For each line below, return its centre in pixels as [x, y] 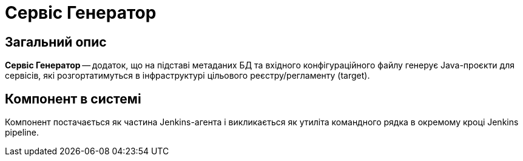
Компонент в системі [73, 99]
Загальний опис [56, 42]
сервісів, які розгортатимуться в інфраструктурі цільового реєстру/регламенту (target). [187, 76]
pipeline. [22, 133]
